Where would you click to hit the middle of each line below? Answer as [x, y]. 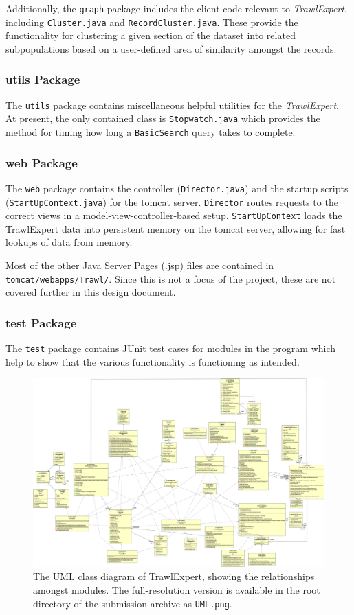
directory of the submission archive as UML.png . [133, 603]
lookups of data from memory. [69, 242]
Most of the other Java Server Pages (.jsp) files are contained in [140, 265]
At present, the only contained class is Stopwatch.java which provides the [163, 118]
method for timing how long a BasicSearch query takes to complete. [151, 132]
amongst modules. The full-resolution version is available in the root [177, 590]
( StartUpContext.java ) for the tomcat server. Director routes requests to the [172, 201]
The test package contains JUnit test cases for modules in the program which [171, 348]
